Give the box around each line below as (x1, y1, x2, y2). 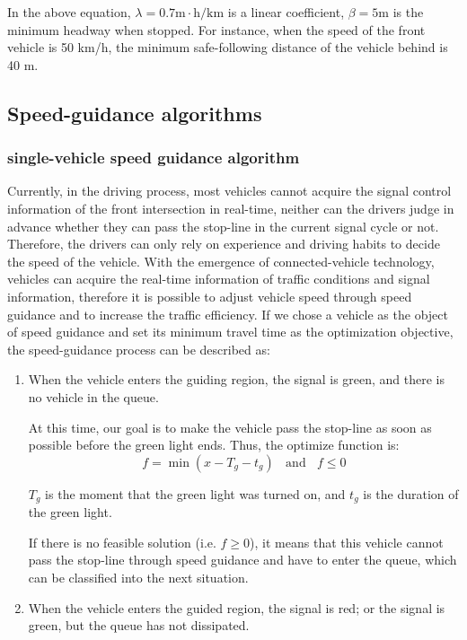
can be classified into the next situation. (28, 567, 249, 586)
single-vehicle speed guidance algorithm (7, 146, 300, 169)
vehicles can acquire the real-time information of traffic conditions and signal (7, 269, 430, 288)
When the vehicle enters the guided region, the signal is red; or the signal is (28, 598, 445, 617)
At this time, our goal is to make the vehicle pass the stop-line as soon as (28, 417, 432, 436)
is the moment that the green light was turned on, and (45, 484, 346, 503)
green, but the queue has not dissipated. (28, 616, 250, 635)
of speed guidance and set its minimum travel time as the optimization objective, (7, 322, 454, 341)
